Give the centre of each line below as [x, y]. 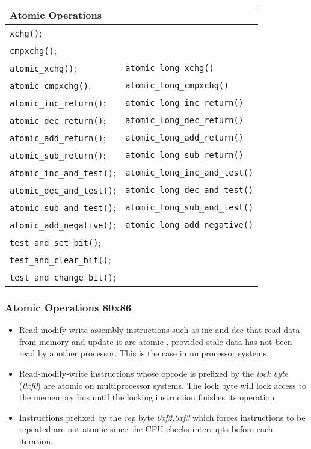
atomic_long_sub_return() [184, 155]
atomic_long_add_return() [184, 137]
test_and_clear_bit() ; [60, 259]
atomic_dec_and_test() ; [63, 190]
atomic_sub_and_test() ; [63, 207]
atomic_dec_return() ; [58, 120]
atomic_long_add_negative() [189, 224]
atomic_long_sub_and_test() [189, 207]
